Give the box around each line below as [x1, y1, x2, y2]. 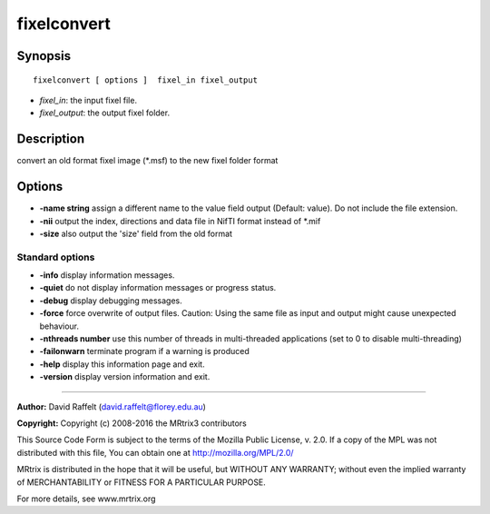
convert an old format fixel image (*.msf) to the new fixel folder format [16, 155, 279, 166]
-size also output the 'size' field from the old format [39, 228, 233, 239]
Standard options [16, 251, 95, 263]
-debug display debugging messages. [39, 295, 183, 306]
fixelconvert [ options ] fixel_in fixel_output [33, 74, 259, 85]
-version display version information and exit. [39, 371, 211, 382]
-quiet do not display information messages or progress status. [39, 282, 277, 293]
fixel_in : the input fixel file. [39, 94, 138, 105]
